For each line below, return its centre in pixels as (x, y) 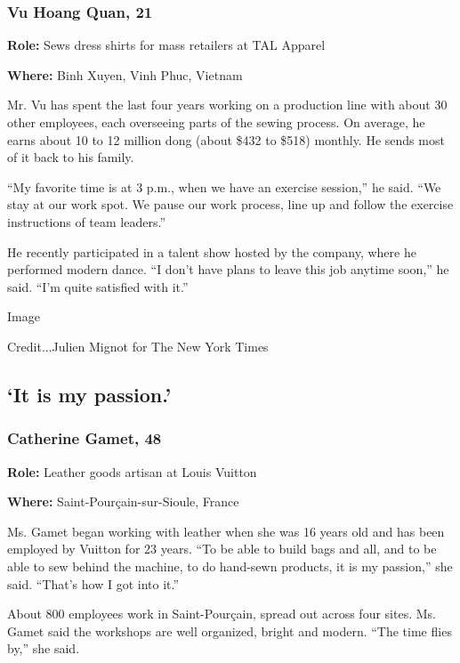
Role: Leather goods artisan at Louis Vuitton (132, 471)
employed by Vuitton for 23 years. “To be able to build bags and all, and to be (222, 549)
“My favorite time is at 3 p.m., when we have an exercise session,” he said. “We (224, 186)
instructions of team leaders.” (87, 221)
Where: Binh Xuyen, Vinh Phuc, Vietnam (125, 74)
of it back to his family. (71, 157)
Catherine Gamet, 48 (85, 438)
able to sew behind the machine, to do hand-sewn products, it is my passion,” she (230, 566)
